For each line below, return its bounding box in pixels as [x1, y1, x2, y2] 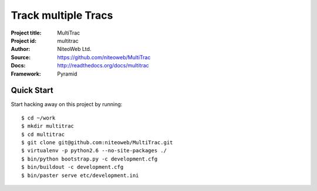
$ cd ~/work [21, 114, 56, 121]
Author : [11, 46, 31, 53]
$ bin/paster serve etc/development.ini [21, 172, 139, 179]
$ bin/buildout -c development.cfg [21, 164, 124, 170]
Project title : [11, 29, 42, 36]
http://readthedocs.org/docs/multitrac [57, 62, 149, 69]
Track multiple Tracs [11, 9, 113, 22]
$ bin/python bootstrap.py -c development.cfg [21, 155, 158, 162]
